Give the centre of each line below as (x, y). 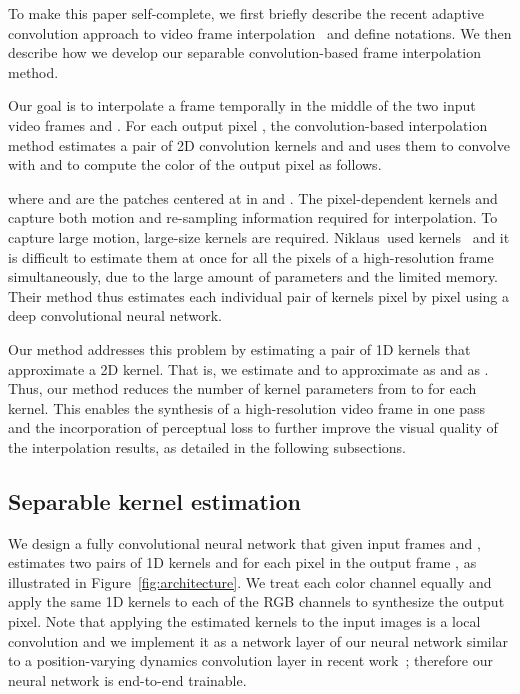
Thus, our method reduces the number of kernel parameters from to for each (242, 388)
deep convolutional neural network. (115, 315)
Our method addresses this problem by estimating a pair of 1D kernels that (239, 348)
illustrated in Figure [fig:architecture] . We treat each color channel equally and (250, 581)
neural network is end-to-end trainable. (127, 679)
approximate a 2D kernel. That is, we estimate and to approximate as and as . (248, 368)
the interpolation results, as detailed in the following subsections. (207, 446)
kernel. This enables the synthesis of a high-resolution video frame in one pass (247, 407)
